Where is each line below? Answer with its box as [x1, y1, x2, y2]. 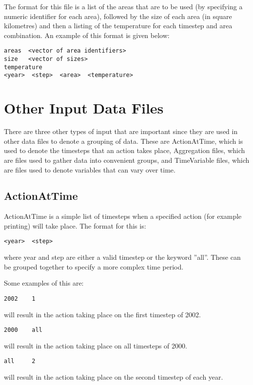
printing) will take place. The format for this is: [4, 220, 146, 231]
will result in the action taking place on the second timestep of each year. [4, 372, 223, 382]
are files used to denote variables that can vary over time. [4, 164, 175, 174]
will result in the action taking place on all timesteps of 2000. [4, 340, 187, 350]
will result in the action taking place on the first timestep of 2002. [4, 309, 201, 319]
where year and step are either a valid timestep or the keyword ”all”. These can [4, 252, 241, 262]
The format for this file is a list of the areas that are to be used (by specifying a [4, 1, 243, 11]
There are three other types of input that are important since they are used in [4, 126, 238, 136]
